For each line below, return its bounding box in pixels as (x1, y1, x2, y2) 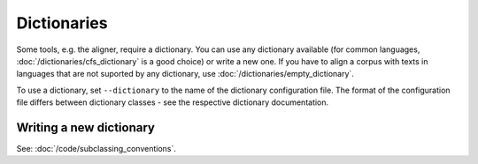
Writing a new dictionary (16, 120, 155, 135)
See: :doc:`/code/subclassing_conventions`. (16, 144, 177, 154)
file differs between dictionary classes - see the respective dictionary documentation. (16, 97, 329, 108)
